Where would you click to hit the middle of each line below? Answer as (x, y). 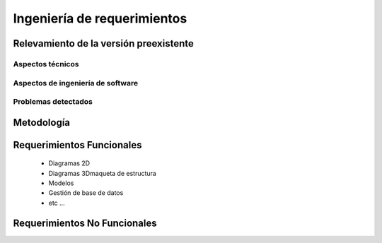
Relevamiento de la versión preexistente (104, 43)
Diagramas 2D (69, 163)
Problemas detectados (53, 102)
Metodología (42, 123)
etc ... (57, 203)
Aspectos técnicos (46, 64)
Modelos (61, 183)
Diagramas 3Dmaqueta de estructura (103, 173)
